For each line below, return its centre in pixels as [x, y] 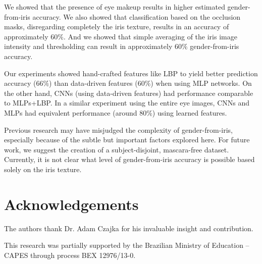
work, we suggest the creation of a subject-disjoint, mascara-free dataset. [117, 149]
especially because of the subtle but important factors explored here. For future [127, 140]
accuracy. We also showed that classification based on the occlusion [137, 16]
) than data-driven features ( [93, 83]
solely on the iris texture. [43, 169]
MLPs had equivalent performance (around [71, 112]
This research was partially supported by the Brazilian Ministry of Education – [127, 245]
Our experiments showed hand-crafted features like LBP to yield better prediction [131, 73]
